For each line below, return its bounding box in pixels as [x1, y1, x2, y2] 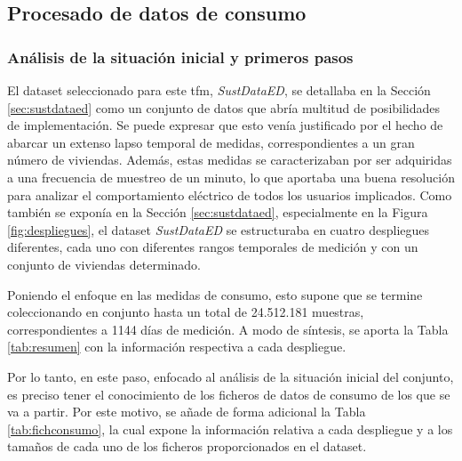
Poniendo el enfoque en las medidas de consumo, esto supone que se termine [7, 285, 423, 303]
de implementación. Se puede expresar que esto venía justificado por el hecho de [7, 116, 443, 134]
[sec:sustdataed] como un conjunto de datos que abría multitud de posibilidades [7, 98, 441, 117]
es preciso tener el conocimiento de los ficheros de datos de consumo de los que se [7, 384, 450, 403]
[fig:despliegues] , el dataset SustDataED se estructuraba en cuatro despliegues [7, 220, 430, 239]
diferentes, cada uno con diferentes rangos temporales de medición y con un [7, 238, 418, 256]
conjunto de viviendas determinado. [7, 255, 201, 273]
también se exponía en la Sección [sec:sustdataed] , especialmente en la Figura [7, 203, 428, 222]
